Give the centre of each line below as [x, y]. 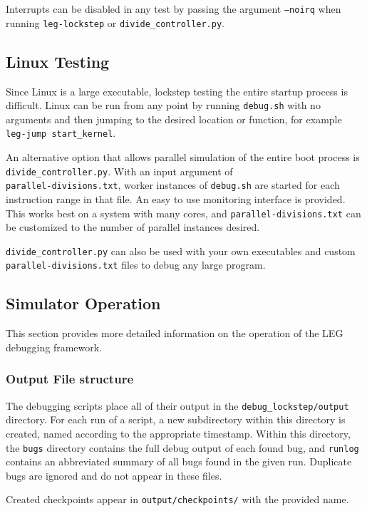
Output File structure [70, 379]
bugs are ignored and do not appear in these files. [114, 475]
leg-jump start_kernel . [61, 133]
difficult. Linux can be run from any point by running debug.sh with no [163, 105]
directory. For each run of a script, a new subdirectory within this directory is [176, 419]
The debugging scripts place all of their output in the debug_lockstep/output [177, 405]
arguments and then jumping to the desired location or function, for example [174, 119]
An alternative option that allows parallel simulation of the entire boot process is [183, 157]
